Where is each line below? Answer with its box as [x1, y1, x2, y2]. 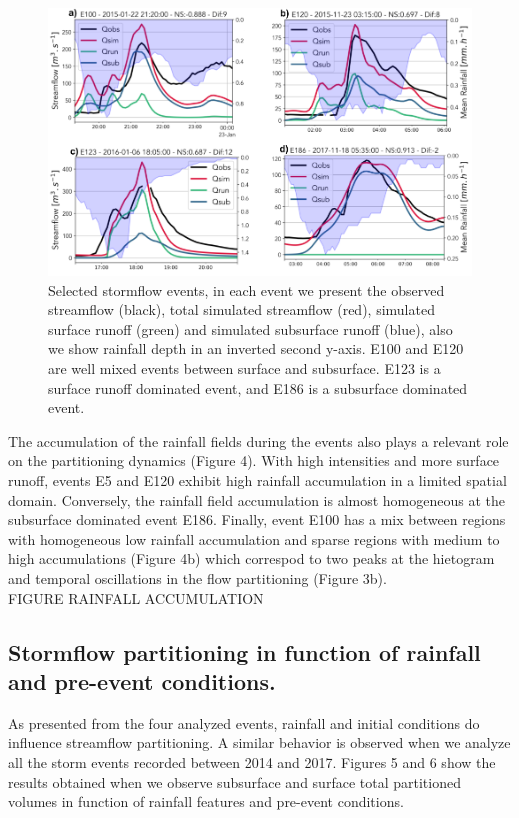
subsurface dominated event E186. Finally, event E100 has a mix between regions [8, 509, 506, 530]
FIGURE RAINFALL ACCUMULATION [8, 587, 264, 608]
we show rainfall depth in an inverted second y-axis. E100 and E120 [48, 338, 464, 359]
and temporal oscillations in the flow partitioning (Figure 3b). [8, 567, 387, 588]
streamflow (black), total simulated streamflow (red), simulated [48, 299, 435, 320]
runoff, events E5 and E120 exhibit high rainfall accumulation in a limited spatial [8, 469, 507, 490]
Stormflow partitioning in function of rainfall [8, 636, 481, 667]
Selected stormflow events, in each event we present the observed [48, 279, 445, 300]
